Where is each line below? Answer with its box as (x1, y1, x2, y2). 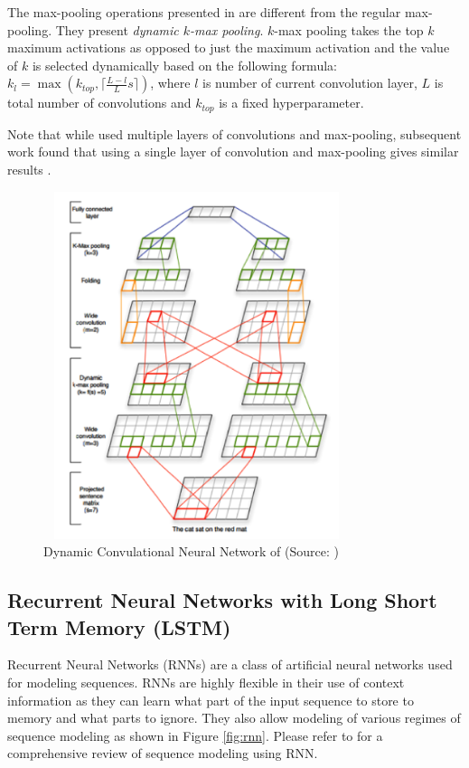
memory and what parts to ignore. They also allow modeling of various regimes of (7, 708, 461, 727)
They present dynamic (55, 20, 179, 39)
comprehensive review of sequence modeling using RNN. (7, 744, 318, 763)
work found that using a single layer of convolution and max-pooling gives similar (7, 142, 459, 161)
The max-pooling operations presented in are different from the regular (7, 3, 401, 21)
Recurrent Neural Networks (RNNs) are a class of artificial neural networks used (7, 655, 453, 674)
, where (150, 73, 191, 92)
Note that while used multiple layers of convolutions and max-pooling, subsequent (7, 124, 462, 143)
